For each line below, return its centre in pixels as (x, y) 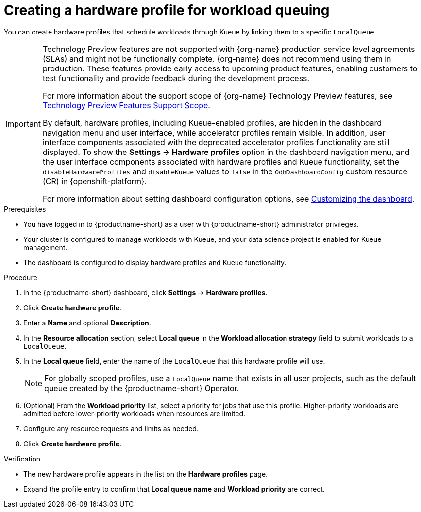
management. (45, 247)
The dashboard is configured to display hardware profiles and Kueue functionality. (155, 262)
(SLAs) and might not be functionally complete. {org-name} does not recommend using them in (217, 59)
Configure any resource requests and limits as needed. (111, 428)
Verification (22, 459)
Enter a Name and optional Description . (87, 323)
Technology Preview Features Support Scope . (126, 105)
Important (23, 124)
